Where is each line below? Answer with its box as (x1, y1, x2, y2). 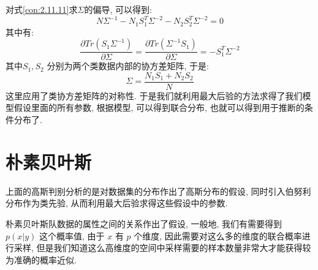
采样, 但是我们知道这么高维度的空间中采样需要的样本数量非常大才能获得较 (13, 241, 311, 254)
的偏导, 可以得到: (84, 3, 152, 15)
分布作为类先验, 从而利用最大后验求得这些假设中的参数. (6, 197, 228, 209)
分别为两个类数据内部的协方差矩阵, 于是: (47, 59, 209, 72)
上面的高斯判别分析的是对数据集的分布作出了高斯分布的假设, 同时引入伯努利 (6, 184, 311, 197)
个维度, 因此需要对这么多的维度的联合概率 (134, 229, 302, 242)
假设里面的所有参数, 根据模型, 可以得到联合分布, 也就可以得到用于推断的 (13, 101, 305, 114)
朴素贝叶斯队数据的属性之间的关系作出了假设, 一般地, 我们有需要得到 (6, 217, 282, 230)
